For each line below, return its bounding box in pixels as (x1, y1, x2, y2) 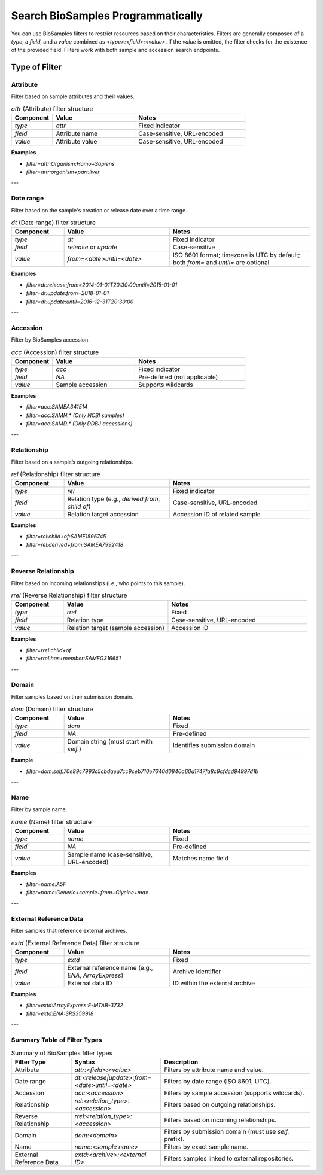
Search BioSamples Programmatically (11, 9, 203, 22)
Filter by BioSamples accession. (11, 336, 90, 343)
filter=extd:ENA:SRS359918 (26, 1010, 94, 1017)
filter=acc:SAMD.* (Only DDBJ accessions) (26, 419, 133, 427)
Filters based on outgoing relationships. (164, 1100, 276, 1109)
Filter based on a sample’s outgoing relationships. (11, 458, 133, 465)
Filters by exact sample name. (164, 1143, 248, 1151)
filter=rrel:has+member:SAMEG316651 (26, 655, 121, 662)
